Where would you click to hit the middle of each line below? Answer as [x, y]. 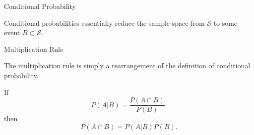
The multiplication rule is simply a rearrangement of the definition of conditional [127, 66]
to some [225, 22]
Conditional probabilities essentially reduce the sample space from [104, 22]
